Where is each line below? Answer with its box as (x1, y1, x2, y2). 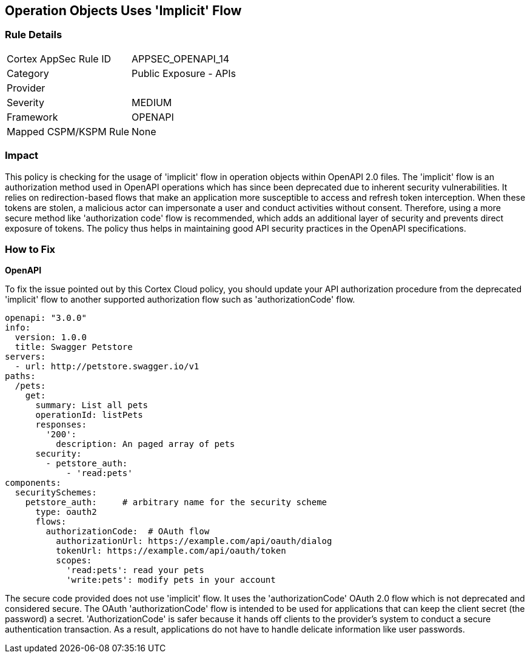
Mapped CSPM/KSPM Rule (7, 125, 130, 138)
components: (5, 478, 61, 488)
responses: (35, 420, 87, 430)
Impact (5, 149, 39, 162)
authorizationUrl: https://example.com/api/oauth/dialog (56, 536, 332, 546)
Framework (7, 110, 58, 123)
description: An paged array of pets (56, 439, 235, 449)
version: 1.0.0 (15, 332, 87, 343)
